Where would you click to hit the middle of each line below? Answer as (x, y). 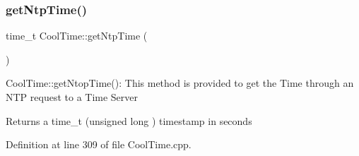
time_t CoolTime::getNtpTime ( (77, 36)
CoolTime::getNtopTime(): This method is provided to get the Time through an (180, 83)
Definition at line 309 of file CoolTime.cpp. (99, 144)
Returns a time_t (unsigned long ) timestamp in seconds (129, 120)
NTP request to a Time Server (72, 97)
